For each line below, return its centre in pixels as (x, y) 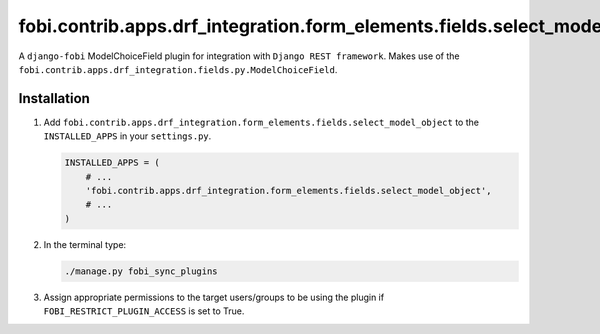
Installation (54, 98)
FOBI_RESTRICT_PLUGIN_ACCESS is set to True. (144, 311)
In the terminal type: (85, 244)
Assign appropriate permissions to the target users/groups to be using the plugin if (214, 297)
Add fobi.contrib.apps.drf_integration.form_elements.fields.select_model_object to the (261, 122)
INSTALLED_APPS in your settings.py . (127, 136)
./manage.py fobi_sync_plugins (141, 271)
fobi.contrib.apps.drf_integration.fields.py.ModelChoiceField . (178, 69)
